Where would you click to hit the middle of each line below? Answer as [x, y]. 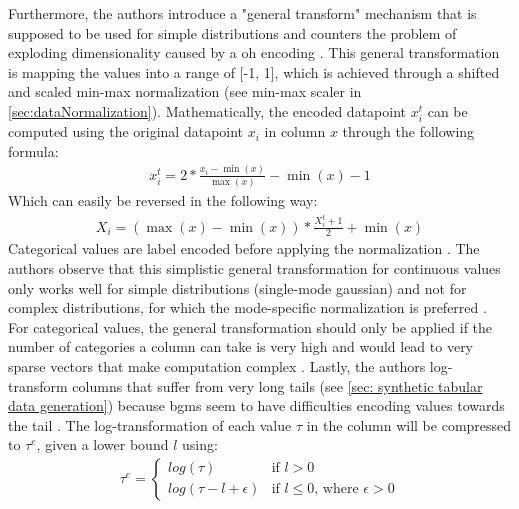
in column [295, 131]
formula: [33, 150]
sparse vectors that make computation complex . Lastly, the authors [217, 365]
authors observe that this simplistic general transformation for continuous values [254, 267]
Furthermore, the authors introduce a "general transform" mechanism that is [242, 13]
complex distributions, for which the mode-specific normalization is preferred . [247, 307]
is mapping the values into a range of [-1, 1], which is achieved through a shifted [254, 71]
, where [336, 489]
